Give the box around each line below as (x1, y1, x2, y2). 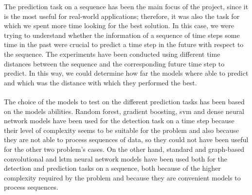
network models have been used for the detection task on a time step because (4, 115, 234, 126)
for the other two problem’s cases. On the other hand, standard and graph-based (4, 144, 245, 154)
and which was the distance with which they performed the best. (4, 77, 197, 87)
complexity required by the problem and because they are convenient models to (4, 172, 241, 182)
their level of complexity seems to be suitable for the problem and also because (4, 125, 239, 135)
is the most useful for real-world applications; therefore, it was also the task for (4, 11, 240, 21)
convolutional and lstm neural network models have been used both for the (4, 153, 227, 163)
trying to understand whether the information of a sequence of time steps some (4, 30, 240, 40)
